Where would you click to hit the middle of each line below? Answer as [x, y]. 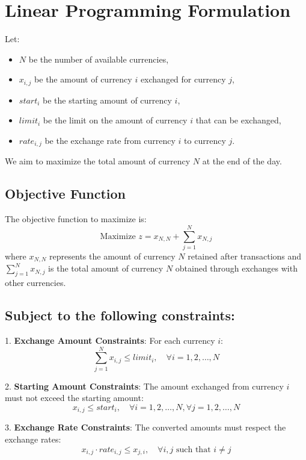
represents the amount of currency [112, 256]
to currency [205, 140]
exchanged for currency [183, 79]
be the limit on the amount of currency [115, 120]
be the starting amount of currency [107, 100]
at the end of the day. [242, 161]
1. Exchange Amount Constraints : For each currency [110, 340]
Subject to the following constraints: [120, 315]
